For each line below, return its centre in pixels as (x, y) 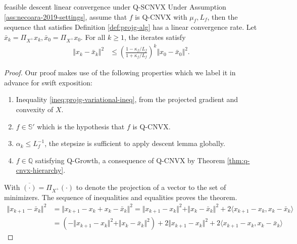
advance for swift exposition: (48, 82)
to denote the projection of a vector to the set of (151, 187)
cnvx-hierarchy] (40, 170)
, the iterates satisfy (155, 37)
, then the (222, 16)
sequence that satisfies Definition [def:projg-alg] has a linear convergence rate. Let (131, 27)
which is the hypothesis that (81, 126)
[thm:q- (238, 160)
